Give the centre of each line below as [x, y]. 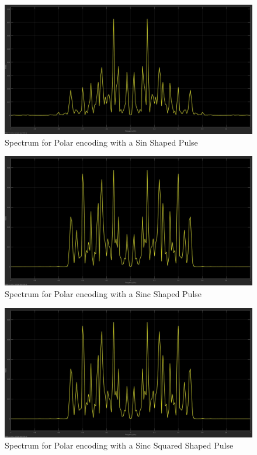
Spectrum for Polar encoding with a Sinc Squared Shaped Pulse [119, 445]
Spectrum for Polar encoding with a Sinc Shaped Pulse [103, 294]
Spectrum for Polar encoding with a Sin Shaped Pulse [101, 142]
